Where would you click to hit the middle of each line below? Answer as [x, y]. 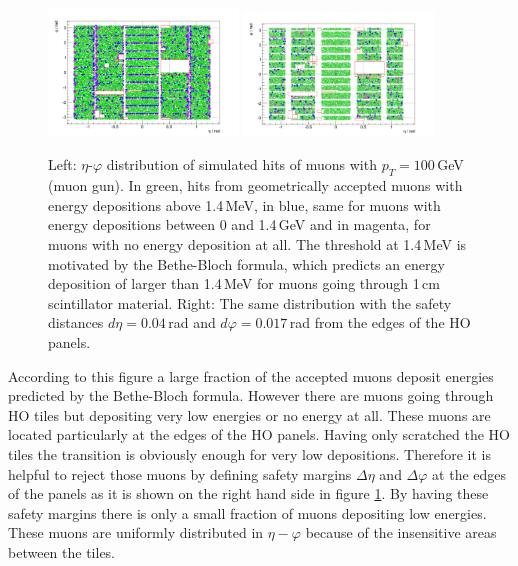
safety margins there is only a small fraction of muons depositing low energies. [247, 512]
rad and [192, 322]
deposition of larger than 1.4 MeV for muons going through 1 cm [244, 283]
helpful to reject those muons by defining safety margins [180, 473]
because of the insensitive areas [401, 532]
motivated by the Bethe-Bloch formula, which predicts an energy [246, 263]
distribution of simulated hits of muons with [241, 164]
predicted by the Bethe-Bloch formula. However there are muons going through [251, 395]
